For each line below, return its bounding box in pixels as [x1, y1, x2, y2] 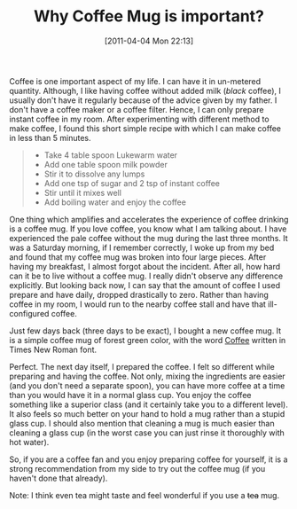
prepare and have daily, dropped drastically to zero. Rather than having [9, 289, 269, 300]
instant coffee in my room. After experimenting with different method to [9, 114, 270, 124]
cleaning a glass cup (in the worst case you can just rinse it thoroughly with [9, 427, 285, 438]
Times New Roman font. [9, 344, 98, 355]
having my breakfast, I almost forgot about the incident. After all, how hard [9, 261, 281, 271]
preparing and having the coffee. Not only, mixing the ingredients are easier [9, 371, 285, 381]
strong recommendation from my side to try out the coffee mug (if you [9, 463, 266, 474]
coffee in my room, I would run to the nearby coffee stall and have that [9, 299, 266, 309]
